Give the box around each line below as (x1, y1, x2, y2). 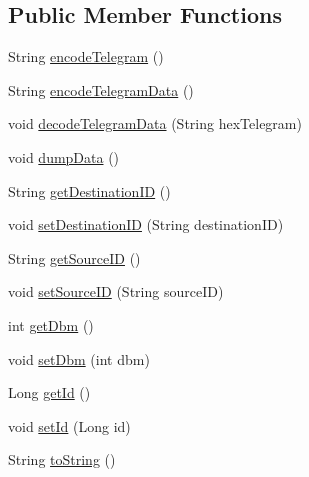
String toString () (8, 449, 116, 470)
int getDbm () (8, 314, 94, 335)
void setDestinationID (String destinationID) (8, 214, 284, 235)
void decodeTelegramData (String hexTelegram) (8, 113, 302, 134)
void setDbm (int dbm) (8, 348, 150, 369)
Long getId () (8, 382, 91, 403)
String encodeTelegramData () (8, 79, 194, 100)
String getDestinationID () (8, 180, 171, 201)
